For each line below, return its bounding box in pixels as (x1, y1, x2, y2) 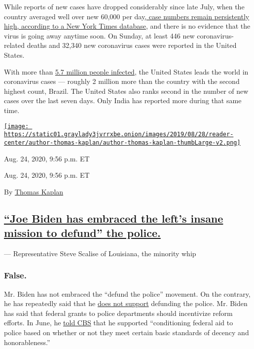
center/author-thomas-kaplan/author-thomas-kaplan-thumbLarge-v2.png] (4, 139, 241, 146)
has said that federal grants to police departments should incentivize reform (4, 308, 233, 318)
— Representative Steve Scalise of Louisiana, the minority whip (4, 248, 196, 258)
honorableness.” (4, 337, 50, 347)
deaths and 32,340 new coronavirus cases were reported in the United (27, 40, 237, 50)
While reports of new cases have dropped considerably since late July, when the (4, 1, 245, 11)
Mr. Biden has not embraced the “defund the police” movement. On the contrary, (4, 288, 251, 299)
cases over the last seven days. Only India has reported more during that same (4, 95, 242, 106)
